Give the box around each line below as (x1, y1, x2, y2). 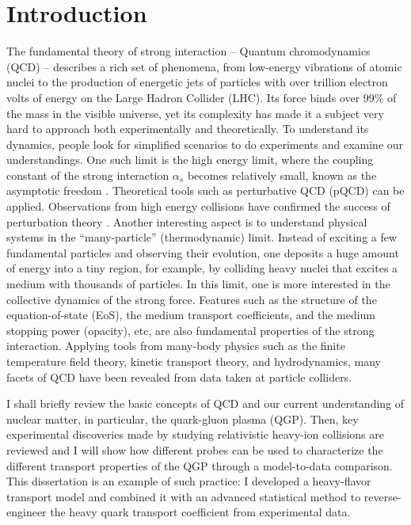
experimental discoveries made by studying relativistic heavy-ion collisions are (6, 426, 384, 443)
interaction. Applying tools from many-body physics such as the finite (6, 337, 345, 354)
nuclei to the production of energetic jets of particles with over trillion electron (6, 74, 388, 90)
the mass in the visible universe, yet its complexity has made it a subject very (6, 105, 384, 121)
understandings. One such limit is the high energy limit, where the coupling (6, 151, 374, 168)
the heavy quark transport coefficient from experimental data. (50, 504, 351, 520)
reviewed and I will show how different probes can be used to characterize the (6, 441, 383, 458)
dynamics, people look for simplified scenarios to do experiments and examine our (6, 135, 404, 152)
